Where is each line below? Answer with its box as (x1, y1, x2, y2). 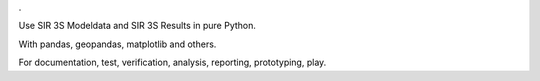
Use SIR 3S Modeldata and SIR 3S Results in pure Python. (18, 20, 257, 32)
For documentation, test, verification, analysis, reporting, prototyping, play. (18, 56, 327, 69)
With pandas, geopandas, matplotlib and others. (18, 38, 217, 50)
